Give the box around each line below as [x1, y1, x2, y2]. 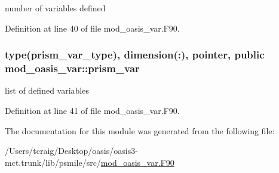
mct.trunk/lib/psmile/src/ [5, 156, 101, 168]
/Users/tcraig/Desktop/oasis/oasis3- [5, 144, 138, 157]
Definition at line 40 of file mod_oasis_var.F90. [5, 21, 180, 34]
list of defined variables [5, 84, 89, 97]
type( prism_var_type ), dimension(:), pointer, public [5, 47, 265, 62]
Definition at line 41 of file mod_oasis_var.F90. [5, 104, 180, 116]
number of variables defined [5, 2, 106, 14]
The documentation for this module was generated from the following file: [5, 124, 275, 137]
